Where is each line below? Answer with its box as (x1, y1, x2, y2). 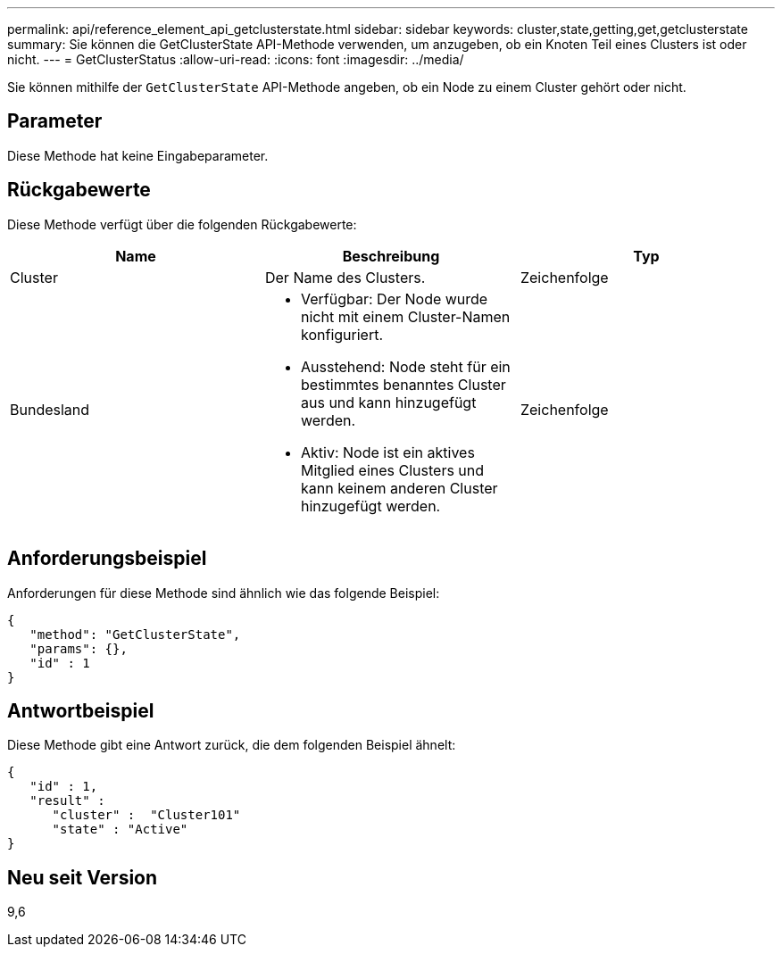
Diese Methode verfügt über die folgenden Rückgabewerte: (7, 216, 357, 232)
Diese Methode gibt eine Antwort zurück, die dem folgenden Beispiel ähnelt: (7, 737, 456, 753)
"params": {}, (29, 641, 128, 656)
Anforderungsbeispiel (7, 547, 207, 570)
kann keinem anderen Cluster (300, 478, 498, 497)
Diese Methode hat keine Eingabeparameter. (7, 147, 269, 163)
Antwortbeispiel (7, 699, 154, 722)
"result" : (29, 793, 105, 809)
